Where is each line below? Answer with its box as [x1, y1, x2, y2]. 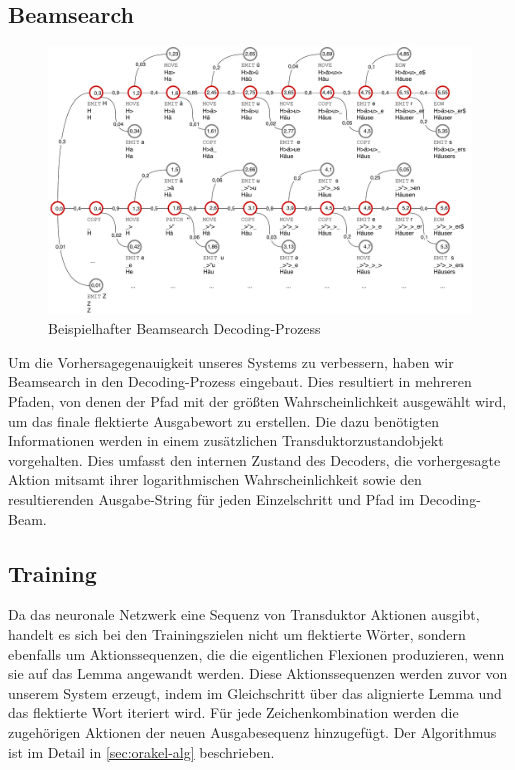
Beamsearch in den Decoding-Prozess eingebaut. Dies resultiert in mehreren [8, 371, 472, 392]
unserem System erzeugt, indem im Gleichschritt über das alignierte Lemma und [8, 682, 502, 703]
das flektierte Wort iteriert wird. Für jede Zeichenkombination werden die [8, 702, 459, 723]
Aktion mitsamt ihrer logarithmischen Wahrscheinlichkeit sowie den [8, 469, 422, 490]
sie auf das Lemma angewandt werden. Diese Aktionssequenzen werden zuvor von [8, 663, 508, 684]
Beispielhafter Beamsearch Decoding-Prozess [48, 318, 321, 339]
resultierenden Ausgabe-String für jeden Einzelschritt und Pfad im [8, 489, 415, 510]
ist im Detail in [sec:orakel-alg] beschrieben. [8, 741, 275, 762]
